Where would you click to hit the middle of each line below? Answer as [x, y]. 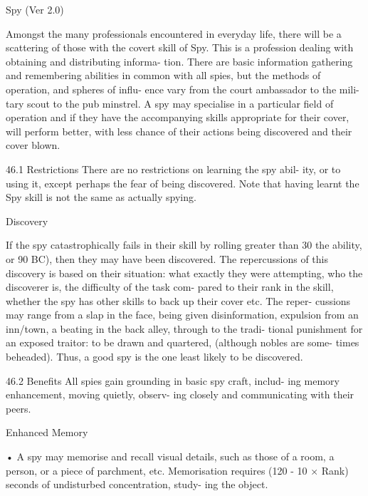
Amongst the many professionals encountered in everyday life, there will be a [174, 33]
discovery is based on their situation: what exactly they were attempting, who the [184, 273]
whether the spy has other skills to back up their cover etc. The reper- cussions [178, 300]
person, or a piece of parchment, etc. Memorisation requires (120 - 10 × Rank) [177, 470]
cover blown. [33, 145]
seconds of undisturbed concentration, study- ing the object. [137, 484]
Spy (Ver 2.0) [35, 9]
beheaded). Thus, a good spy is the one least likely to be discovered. [154, 357]
